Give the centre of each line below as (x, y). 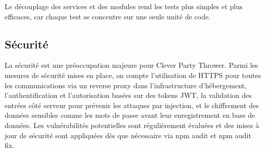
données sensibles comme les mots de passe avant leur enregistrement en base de (130, 115)
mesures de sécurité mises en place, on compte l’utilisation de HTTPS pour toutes (133, 75)
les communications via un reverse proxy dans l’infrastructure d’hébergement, (126, 85)
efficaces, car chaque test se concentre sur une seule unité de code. (108, 16)
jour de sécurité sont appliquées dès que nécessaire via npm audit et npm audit (128, 135)
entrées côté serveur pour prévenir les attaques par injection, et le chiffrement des (132, 105)
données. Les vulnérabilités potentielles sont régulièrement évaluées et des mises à (132, 125)
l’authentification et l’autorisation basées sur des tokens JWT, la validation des (128, 95)
